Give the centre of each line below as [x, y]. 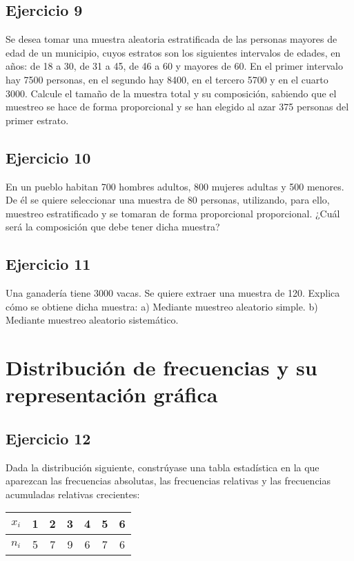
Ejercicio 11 [48, 264]
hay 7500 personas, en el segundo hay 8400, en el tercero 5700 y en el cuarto [167, 79]
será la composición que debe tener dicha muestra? [113, 227]
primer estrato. [37, 120]
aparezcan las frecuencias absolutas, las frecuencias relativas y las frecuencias [168, 481]
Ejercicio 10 [48, 157]
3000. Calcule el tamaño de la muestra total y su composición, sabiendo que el [171, 93]
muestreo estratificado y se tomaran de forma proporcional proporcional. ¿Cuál [173, 213]
